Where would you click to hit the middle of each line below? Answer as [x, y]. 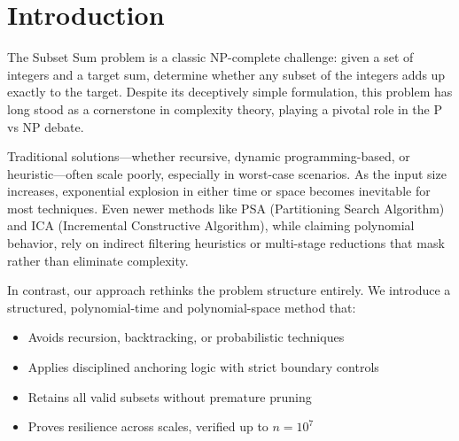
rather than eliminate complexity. [98, 260]
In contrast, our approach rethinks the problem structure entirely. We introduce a [229, 290]
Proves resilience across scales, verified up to [148, 426]
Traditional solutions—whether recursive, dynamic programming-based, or [209, 156]
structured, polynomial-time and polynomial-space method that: [182, 307]
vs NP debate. [46, 126]
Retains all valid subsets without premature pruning [170, 396]
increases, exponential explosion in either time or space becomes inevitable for [219, 191]
